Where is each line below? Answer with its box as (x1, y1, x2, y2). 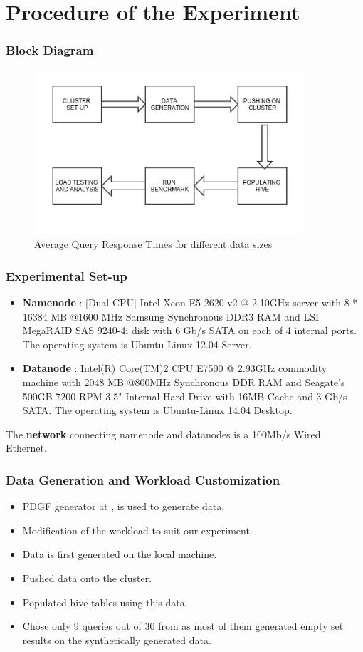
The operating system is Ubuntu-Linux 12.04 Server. (22, 336, 252, 351)
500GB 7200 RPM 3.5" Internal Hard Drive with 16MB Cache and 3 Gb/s (22, 388, 347, 403)
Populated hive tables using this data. (22, 594, 188, 609)
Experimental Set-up (6, 267, 127, 284)
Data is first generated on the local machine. (22, 547, 217, 562)
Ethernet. (6, 440, 47, 455)
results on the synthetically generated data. (22, 632, 211, 647)
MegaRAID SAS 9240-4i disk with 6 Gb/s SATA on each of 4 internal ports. (22, 323, 357, 338)
